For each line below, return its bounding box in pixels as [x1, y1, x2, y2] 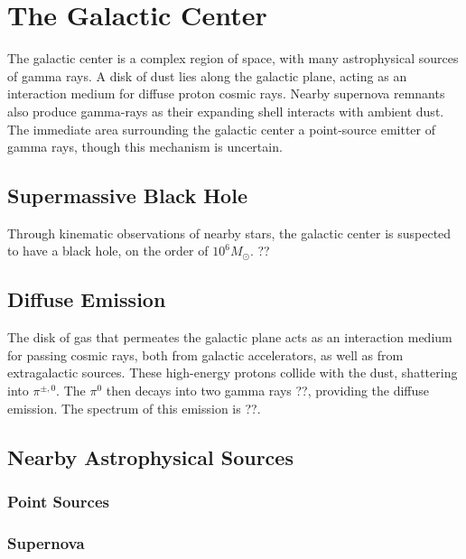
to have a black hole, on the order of [7, 241, 209, 260]
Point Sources [7, 489, 109, 512]
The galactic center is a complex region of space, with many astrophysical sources [7, 49, 459, 68]
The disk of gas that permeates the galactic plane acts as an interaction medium [7, 328, 452, 347]
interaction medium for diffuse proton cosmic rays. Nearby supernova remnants [7, 84, 445, 103]
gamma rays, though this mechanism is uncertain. [7, 137, 283, 156]
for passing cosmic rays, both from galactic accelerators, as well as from [7, 345, 404, 364]
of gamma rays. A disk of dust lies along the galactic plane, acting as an [7, 66, 407, 85]
